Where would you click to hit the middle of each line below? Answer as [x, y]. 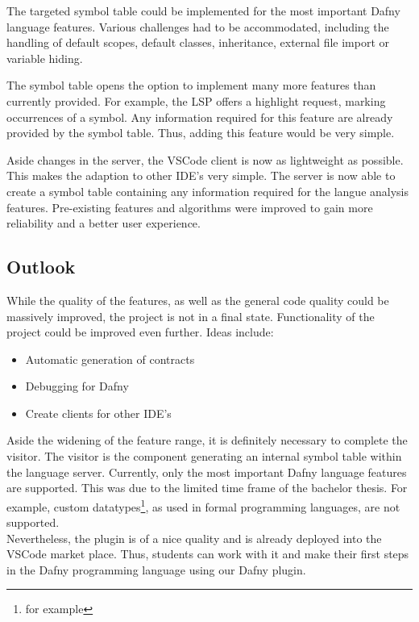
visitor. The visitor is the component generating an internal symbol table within [204, 456]
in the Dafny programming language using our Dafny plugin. [156, 569]
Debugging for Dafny [77, 386]
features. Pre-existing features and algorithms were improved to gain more [190, 207]
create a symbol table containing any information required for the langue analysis [208, 191]
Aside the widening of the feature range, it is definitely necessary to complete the [207, 440]
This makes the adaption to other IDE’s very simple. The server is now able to [201, 175]
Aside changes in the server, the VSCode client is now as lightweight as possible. [205, 159]
